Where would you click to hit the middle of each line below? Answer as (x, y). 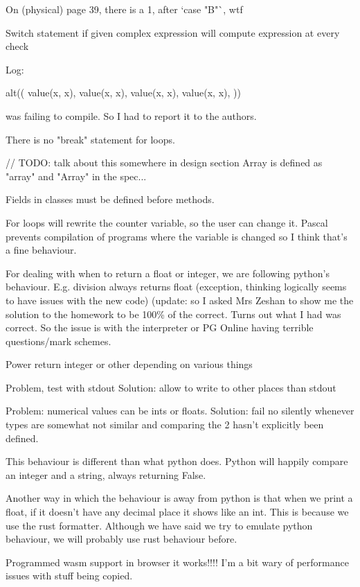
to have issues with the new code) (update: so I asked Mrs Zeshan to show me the (180, 300)
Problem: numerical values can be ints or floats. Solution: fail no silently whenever (180, 411)
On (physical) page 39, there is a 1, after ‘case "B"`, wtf (124, 9)
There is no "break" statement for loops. (90, 139)
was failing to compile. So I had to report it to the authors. (131, 115)
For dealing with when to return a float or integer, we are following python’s (168, 273)
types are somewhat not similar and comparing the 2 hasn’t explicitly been (165, 424)
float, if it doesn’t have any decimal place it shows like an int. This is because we (177, 512)
